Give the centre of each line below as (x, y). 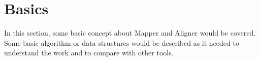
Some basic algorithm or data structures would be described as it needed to (122, 42)
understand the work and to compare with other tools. (89, 53)
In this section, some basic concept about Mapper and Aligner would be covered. (130, 33)
